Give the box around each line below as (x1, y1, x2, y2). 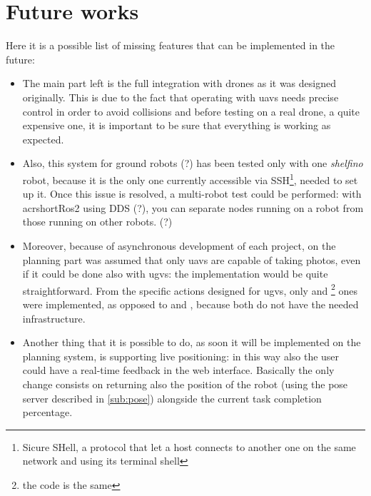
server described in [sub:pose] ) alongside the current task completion (22, 390, 322, 405)
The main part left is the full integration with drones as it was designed (22, 76, 336, 91)
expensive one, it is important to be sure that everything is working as (22, 118, 331, 133)
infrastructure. (22, 310, 86, 325)
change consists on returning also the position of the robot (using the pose (22, 376, 348, 391)
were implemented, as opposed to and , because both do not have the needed (22, 296, 359, 311)
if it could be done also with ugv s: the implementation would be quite (22, 266, 328, 281)
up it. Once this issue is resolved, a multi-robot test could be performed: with (22, 186, 362, 201)
